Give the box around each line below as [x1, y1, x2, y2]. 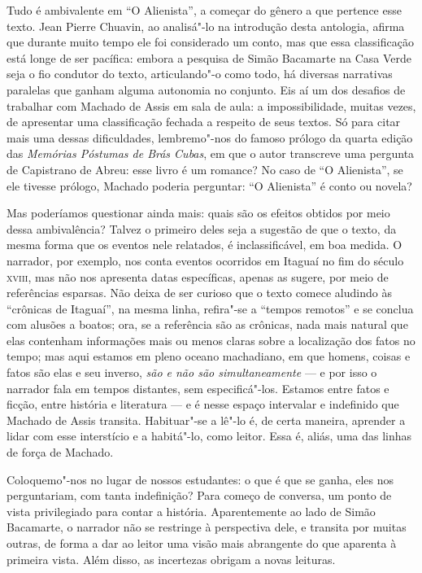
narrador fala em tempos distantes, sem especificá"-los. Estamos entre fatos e [7, 379, 389, 396]
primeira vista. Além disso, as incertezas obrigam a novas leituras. [7, 550, 336, 567]
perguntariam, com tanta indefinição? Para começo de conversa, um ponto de [7, 487, 392, 504]
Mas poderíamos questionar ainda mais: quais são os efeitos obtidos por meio [7, 204, 390, 221]
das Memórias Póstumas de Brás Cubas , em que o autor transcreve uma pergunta [7, 145, 415, 162]
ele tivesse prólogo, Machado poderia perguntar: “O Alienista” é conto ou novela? [7, 177, 412, 194]
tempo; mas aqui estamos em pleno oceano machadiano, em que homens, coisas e [7, 348, 411, 365]
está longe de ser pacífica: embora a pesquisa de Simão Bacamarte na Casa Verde [7, 49, 412, 66]
